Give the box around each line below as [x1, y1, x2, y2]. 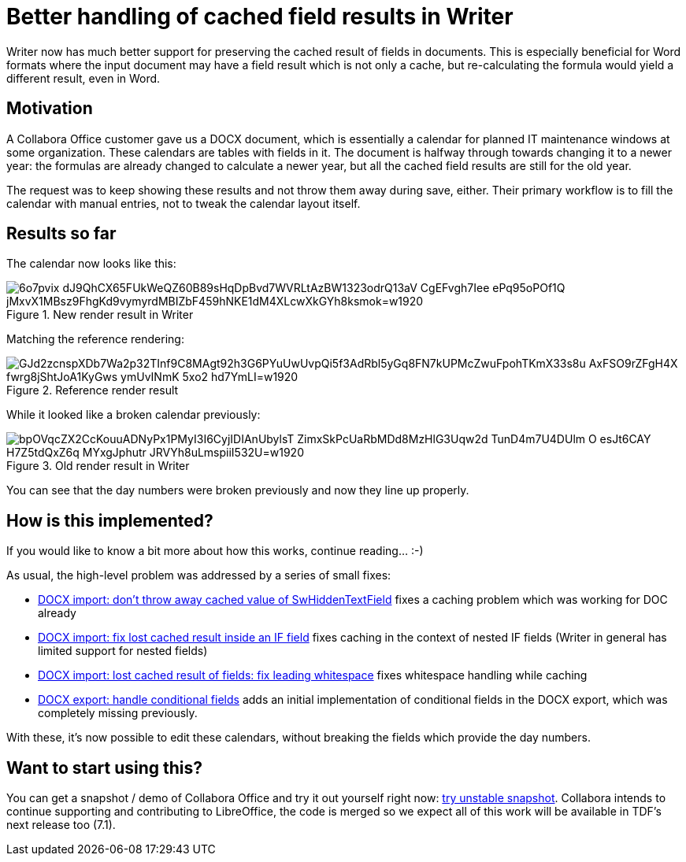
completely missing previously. [38, 706, 198, 720]
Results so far [6, 224, 117, 244]
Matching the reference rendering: [6, 332, 184, 346]
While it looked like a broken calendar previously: [6, 408, 261, 422]
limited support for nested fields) [38, 644, 208, 658]
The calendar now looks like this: [6, 257, 176, 271]
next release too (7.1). [6, 818, 116, 832]
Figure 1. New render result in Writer [6, 308, 194, 322]
